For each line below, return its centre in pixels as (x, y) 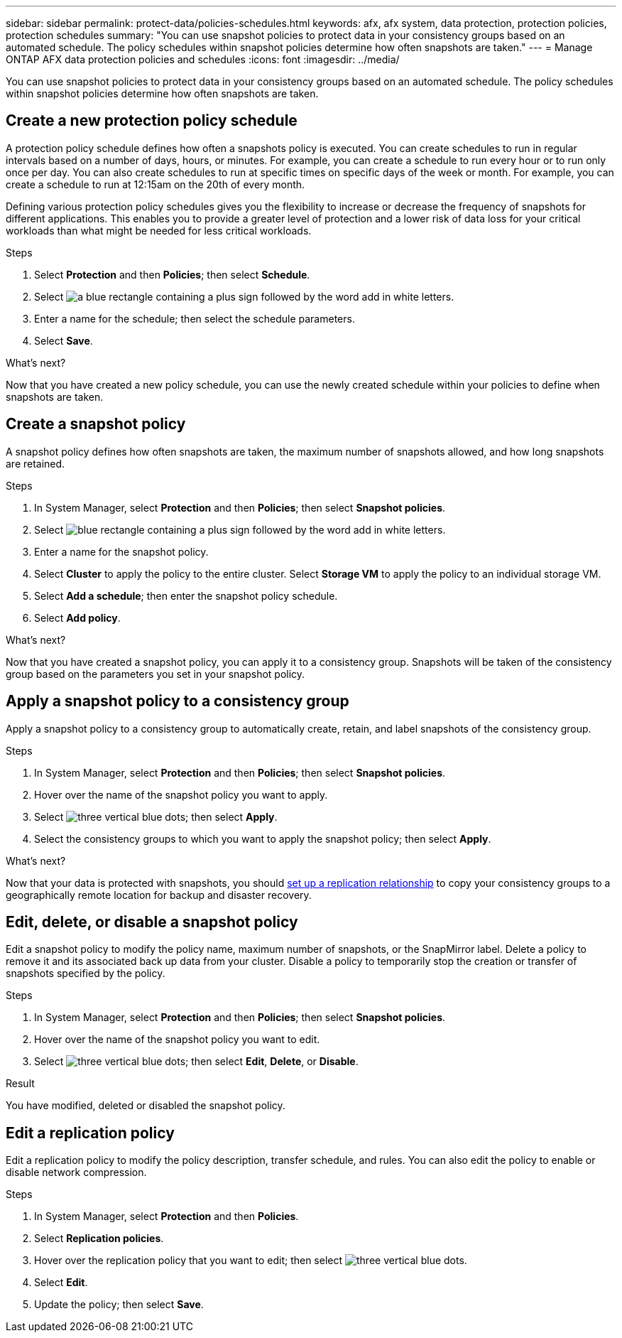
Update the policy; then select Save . (119, 1305)
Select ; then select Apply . (156, 816)
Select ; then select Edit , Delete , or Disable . (196, 1062)
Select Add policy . (77, 617)
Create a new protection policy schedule (152, 121)
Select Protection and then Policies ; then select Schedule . (172, 274)
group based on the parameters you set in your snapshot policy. (155, 674)
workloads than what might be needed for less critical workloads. (159, 230)
